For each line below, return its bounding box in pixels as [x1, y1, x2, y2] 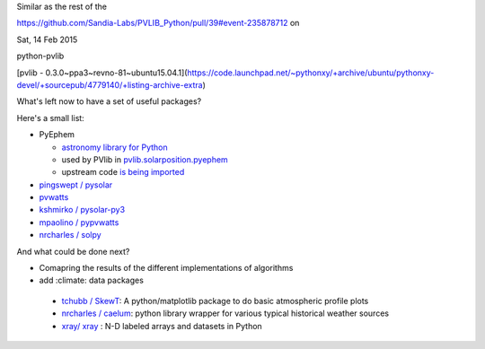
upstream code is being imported [61, 167, 185, 178]
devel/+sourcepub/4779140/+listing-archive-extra [16, 79, 203, 90]
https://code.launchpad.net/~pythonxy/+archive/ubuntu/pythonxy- [187, 67, 435, 78]
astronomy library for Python [61, 142, 168, 153]
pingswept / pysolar [39, 179, 113, 190]
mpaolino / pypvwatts [39, 216, 119, 228]
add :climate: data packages [39, 275, 144, 286]
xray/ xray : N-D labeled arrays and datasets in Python [61, 320, 262, 331]
